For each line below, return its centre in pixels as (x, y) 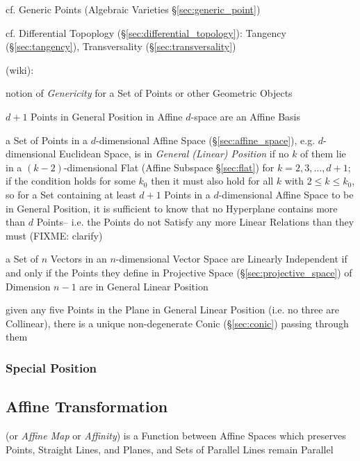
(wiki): (20, 69)
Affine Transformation (87, 406)
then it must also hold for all (212, 181)
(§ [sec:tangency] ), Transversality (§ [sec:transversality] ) (121, 46)
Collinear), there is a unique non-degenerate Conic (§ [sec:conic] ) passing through (177, 323)
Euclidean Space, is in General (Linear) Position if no (174, 154)
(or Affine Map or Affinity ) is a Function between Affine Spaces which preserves (176, 435)
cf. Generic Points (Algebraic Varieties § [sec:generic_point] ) (133, 9)
